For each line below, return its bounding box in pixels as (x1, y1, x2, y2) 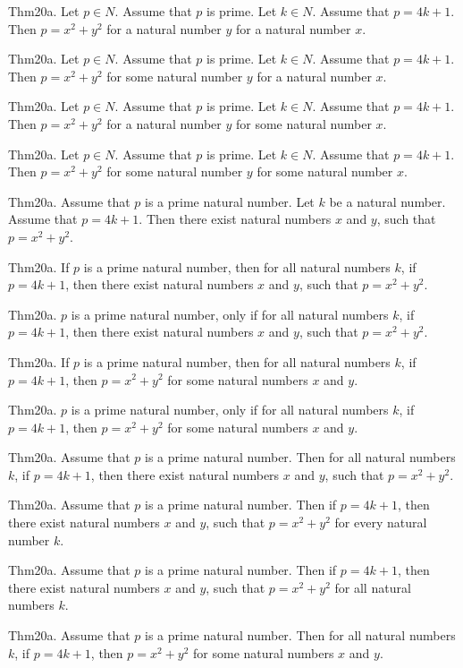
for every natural (334, 513, 427, 532)
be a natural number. (329, 192, 446, 210)
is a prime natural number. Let (145, 192, 315, 210)
